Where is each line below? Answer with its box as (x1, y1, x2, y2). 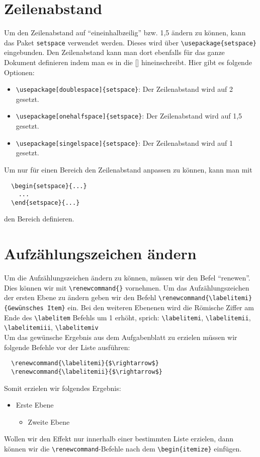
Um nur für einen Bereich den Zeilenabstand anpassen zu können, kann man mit (4, 164, 252, 175)
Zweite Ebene (28, 416, 70, 427)
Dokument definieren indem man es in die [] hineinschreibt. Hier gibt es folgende (4, 56, 252, 67)
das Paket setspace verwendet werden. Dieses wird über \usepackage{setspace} (4, 37, 256, 47)
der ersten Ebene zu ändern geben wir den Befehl (4, 292, 156, 303)
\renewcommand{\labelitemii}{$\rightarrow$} (11, 368, 162, 375)
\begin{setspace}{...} (11, 182, 87, 190)
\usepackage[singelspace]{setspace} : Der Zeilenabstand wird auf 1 (16, 137, 233, 148)
